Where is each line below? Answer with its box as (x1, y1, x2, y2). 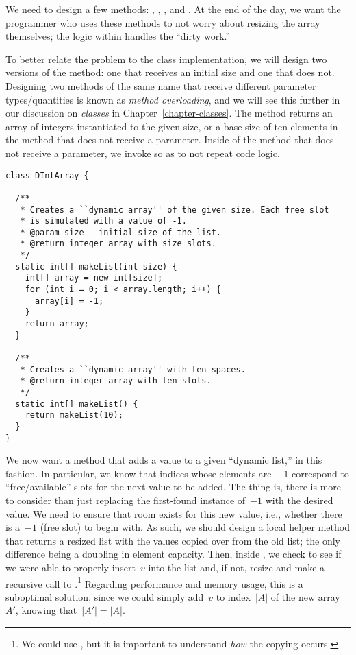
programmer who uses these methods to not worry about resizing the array (5, 15, 320, 29)
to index (216, 589, 251, 604)
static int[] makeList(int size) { (15, 261, 177, 272)
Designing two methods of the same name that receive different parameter (5, 78, 316, 93)
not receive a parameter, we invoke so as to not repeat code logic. (5, 145, 280, 160)
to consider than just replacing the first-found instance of (5, 493, 246, 508)
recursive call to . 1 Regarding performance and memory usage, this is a (5, 574, 303, 591)
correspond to (292, 466, 349, 480)
